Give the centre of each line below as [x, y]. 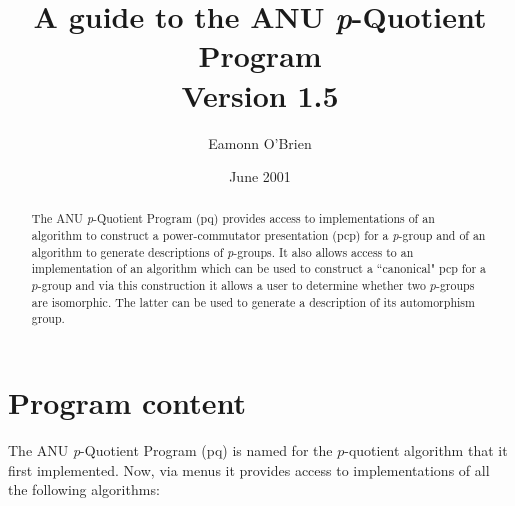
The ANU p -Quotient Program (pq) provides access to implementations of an [233, 218]
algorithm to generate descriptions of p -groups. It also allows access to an [222, 251]
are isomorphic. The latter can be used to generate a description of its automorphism [253, 301]
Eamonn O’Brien [260, 142]
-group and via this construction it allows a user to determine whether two [231, 285]
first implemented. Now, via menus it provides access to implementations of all [249, 469]
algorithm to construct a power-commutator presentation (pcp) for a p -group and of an [258, 235]
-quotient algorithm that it [426, 450]
